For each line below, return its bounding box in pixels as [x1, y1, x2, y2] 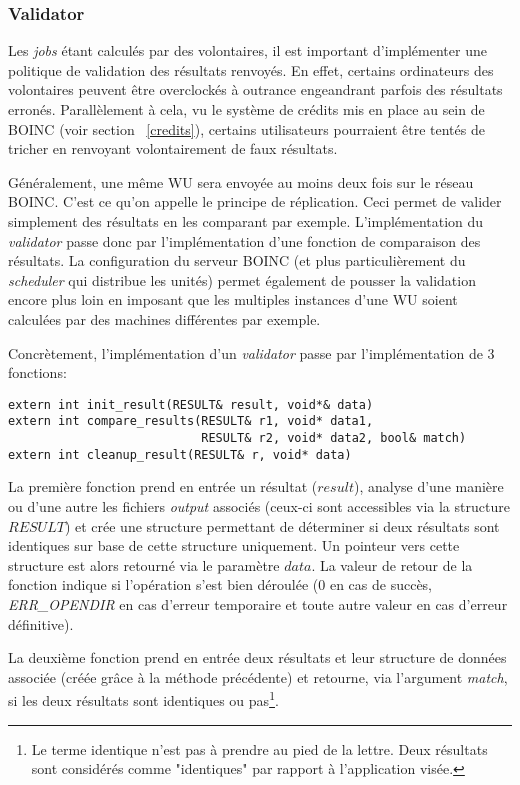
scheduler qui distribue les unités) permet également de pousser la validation [8, 269, 476, 290]
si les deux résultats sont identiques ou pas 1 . [8, 687, 279, 710]
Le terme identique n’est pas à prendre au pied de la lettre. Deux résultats [31, 738, 488, 759]
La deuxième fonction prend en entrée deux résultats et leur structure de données [8, 647, 507, 668]
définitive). [8, 613, 74, 634]
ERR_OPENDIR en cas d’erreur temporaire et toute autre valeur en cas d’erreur [8, 593, 508, 614]
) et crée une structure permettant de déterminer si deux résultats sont [64, 515, 500, 536]
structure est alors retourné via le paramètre [8, 554, 280, 575]
